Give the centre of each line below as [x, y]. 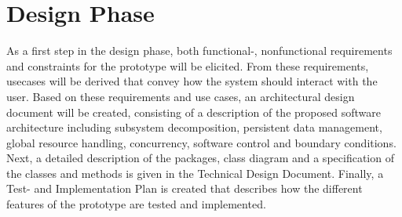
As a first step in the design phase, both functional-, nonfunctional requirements [199, 51]
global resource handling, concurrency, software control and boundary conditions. [201, 142]
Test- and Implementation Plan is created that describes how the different [185, 188]
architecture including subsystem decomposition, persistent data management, [194, 127]
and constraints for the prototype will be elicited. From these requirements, [188, 65]
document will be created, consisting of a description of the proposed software [194, 112]
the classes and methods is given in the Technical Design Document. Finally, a [195, 173]
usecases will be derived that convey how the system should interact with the [192, 81]
